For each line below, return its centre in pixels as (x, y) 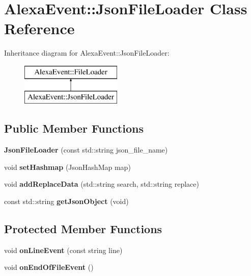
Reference (39, 28)
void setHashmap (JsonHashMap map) (67, 167)
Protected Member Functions (83, 229)
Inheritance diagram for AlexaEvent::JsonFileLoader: (87, 53)
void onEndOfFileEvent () (49, 267)
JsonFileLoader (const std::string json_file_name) (86, 150)
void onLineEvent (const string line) (63, 250)
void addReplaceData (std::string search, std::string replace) (102, 184)
